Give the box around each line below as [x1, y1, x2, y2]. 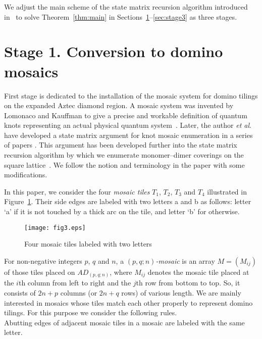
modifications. [4, 169, 47, 180]
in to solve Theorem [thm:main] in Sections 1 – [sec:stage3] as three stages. [4, 11, 237, 22]
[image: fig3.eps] [24, 224, 86, 231]
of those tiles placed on [4, 266, 75, 277]
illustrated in [207, 186, 247, 197]
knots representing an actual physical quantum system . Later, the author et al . [4, 120, 251, 130]
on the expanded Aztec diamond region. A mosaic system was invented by [4, 100, 234, 111]
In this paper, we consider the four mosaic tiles [4, 186, 150, 197]
